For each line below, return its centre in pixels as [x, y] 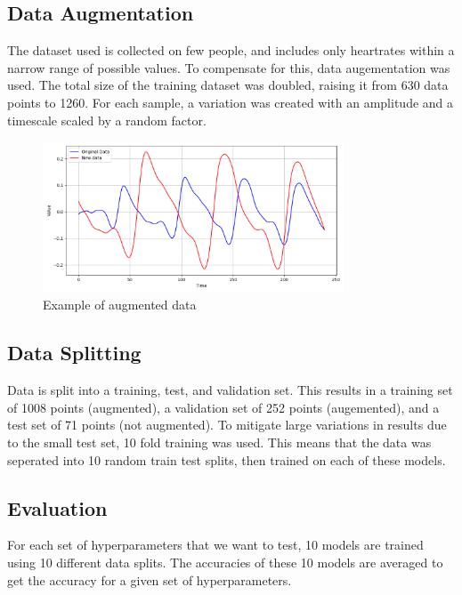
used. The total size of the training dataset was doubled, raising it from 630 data [228, 85]
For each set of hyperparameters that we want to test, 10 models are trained [215, 545]
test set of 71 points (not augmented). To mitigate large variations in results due [227, 425]
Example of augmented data [120, 305]
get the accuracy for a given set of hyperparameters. [150, 579]
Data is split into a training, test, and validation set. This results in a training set [230, 390]
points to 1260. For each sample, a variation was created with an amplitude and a [231, 102]
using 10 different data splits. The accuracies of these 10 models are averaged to [225, 562]
